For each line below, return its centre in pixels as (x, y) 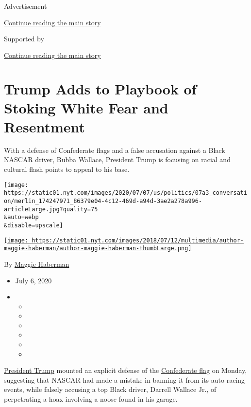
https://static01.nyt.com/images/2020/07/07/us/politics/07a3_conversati (126, 193)
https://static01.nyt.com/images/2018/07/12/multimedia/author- (138, 240)
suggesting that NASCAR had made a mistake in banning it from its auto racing (125, 379)
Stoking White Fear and (86, 107)
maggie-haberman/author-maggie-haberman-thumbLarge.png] (98, 249)
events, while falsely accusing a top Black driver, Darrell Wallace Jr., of (110, 389)
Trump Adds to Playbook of (100, 88)
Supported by (24, 39)
